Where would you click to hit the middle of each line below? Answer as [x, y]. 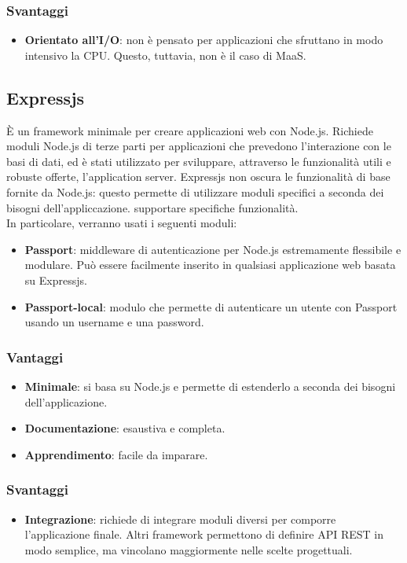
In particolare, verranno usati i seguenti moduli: [122, 223]
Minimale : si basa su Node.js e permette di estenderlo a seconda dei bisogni [210, 386]
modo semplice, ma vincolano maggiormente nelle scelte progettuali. [189, 549]
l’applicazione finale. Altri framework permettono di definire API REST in [204, 534]
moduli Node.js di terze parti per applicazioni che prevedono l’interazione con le [199, 146]
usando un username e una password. [114, 322]
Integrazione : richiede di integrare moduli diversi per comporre [180, 519]
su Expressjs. [56, 280]
